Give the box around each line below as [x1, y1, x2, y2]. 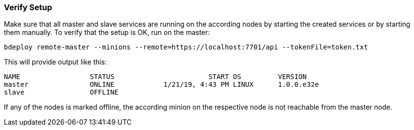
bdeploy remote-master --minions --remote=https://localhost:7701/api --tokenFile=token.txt [4, 43, 368, 51]
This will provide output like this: [4, 58, 107, 66]
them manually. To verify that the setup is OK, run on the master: [4, 28, 210, 37]
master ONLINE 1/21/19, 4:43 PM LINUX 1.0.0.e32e [4, 81, 319, 89]
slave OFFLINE [4, 88, 119, 97]
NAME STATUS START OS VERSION [4, 73, 307, 81]
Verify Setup [4, 2, 52, 12]
